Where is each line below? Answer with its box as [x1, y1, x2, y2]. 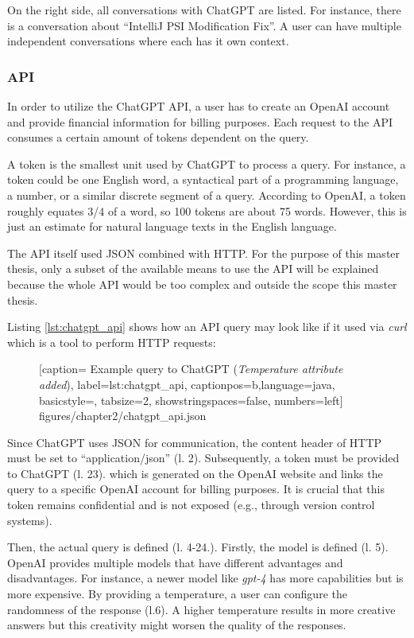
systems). [7, 512, 52, 528]
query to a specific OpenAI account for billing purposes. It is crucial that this [7, 480, 385, 497]
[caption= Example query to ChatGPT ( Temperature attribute [39, 360, 343, 377]
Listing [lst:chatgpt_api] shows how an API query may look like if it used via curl [7, 318, 407, 335]
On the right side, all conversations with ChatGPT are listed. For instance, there [7, 2, 401, 18]
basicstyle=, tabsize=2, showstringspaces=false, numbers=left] [39, 391, 343, 408]
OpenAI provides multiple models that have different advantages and [7, 554, 343, 570]
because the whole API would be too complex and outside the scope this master [7, 275, 397, 292]
